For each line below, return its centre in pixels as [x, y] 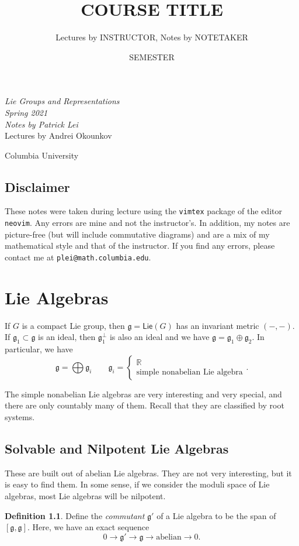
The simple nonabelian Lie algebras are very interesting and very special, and [143, 394]
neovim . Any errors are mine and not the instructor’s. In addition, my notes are [147, 223]
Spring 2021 [26, 112]
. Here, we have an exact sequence [88, 527]
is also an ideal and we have [159, 337]
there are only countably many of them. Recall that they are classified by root [145, 405]
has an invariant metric [218, 325]
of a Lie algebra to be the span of [216, 515]
